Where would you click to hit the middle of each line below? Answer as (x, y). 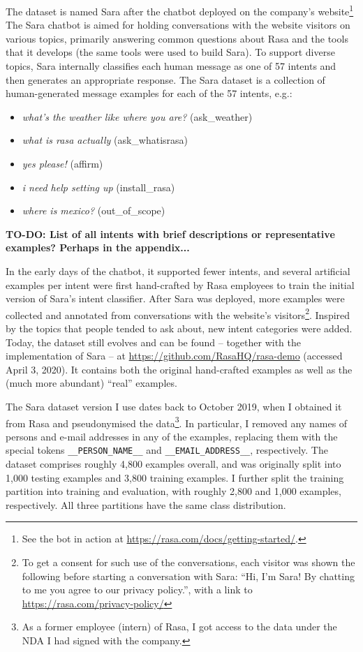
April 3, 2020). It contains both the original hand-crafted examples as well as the (179, 369)
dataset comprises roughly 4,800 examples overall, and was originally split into (173, 464)
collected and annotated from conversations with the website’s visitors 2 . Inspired (178, 313)
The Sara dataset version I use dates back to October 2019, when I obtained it (174, 406)
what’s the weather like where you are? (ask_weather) (137, 116)
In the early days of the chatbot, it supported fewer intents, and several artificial (178, 271)
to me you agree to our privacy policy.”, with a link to (137, 590)
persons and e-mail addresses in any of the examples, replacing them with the (172, 436)
